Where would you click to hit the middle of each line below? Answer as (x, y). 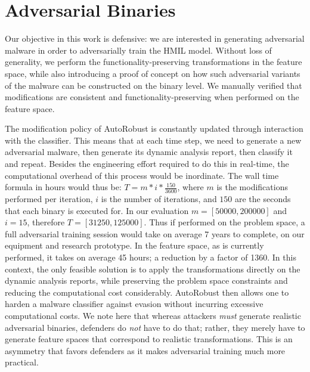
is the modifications (252, 187)
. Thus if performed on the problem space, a (224, 222)
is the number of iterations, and (159, 199)
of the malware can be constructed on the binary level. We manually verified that (154, 85)
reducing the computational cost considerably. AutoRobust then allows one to (147, 292)
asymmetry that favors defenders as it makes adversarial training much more (145, 350)
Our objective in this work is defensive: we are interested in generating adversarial (155, 38)
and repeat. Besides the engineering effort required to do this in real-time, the (147, 164)
